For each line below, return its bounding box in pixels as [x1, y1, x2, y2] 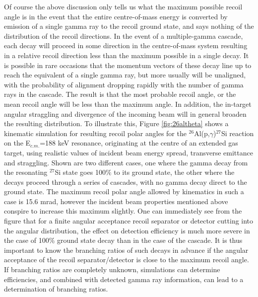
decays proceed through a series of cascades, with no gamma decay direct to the [4, 176, 247, 187]
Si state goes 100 [55, 167, 106, 177]
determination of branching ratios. [4, 284, 108, 294]
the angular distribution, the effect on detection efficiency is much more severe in [4, 225, 250, 235]
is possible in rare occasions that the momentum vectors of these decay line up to [4, 60, 252, 70]
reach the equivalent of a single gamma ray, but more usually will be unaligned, [4, 70, 246, 80]
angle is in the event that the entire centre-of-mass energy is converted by [4, 11, 228, 21]
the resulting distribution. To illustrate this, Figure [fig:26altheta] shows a [4, 118, 229, 129]
